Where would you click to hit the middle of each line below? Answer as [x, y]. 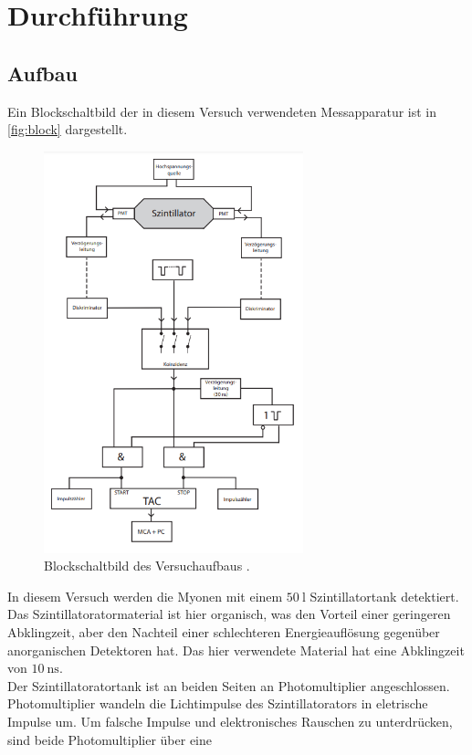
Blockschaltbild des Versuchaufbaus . [147, 566]
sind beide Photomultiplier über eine [110, 739]
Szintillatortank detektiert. [384, 596]
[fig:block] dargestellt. [68, 129]
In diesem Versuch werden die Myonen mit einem [145, 596]
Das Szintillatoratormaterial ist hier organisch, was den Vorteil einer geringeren [229, 614]
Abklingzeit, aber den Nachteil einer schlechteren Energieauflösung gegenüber [224, 631]
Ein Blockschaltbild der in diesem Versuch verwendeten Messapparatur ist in [222, 111]
